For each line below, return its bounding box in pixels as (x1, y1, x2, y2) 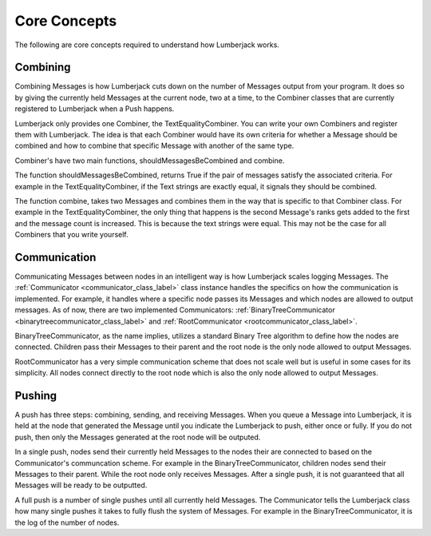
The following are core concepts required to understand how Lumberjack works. (14, 40, 279, 50)
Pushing (14, 388, 57, 403)
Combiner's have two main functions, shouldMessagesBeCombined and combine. (14, 156, 285, 165)
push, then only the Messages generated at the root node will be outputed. (14, 432, 261, 442)
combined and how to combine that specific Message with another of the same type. (14, 141, 295, 151)
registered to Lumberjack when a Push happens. (14, 104, 175, 113)
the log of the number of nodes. (14, 518, 120, 527)
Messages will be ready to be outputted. (14, 480, 148, 490)
